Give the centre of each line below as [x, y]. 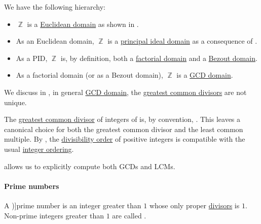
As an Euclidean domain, [55, 41]
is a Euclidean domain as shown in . [83, 24]
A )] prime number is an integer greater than [73, 205]
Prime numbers [32, 186]
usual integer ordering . [39, 149]
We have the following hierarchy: [55, 7]
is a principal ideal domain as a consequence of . [182, 41]
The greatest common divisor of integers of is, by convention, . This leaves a [122, 119]
